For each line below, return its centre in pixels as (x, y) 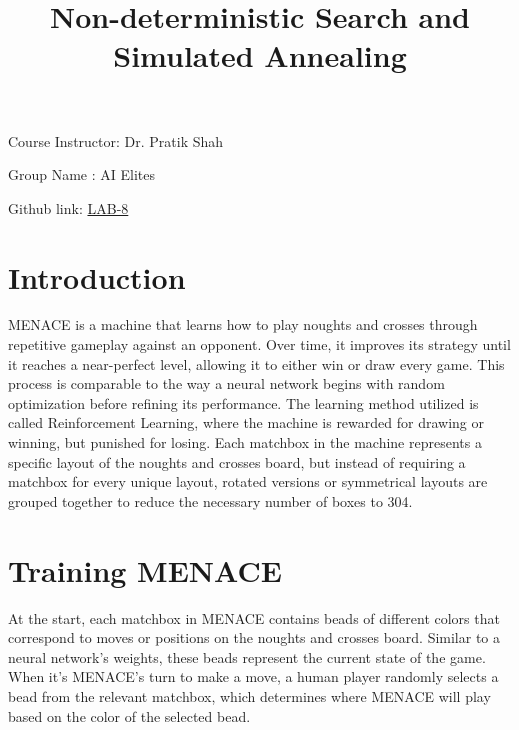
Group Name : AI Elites (82, 174)
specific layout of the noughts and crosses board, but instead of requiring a (237, 461)
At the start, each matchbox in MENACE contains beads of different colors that (254, 617)
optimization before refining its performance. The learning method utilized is (243, 402)
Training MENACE (145, 569)
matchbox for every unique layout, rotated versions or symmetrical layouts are (248, 481)
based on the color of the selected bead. (129, 715)
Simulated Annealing (260, 55)
